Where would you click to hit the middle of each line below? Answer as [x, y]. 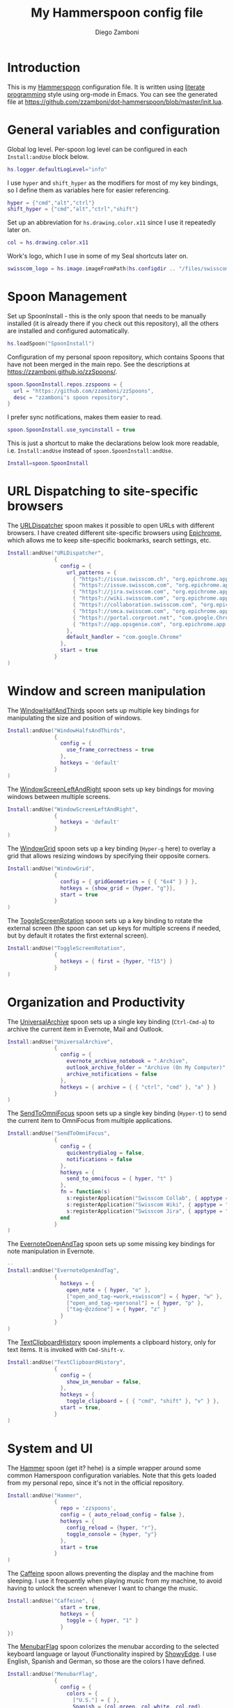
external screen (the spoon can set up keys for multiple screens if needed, [114, 929]
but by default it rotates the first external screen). [78, 935]
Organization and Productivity [96, 1002]
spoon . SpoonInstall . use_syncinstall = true [71, 430]
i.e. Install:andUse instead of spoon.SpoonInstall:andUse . [90, 451]
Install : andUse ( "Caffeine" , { [51, 1601]
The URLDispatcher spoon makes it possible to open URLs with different [111, 525]
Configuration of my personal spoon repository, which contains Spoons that [116, 357]
